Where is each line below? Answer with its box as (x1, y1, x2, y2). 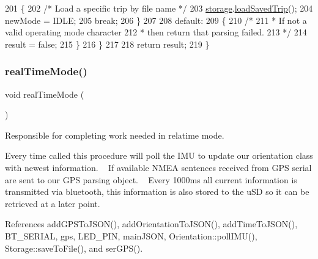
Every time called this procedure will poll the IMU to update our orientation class (5, 149, 313, 162)
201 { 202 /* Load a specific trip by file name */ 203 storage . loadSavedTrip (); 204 (5, 2, 313, 14)
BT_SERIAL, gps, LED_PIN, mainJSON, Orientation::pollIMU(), (5, 229, 257, 242)
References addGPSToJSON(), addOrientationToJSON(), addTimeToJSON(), (5, 217, 298, 230)
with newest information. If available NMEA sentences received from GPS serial (5, 161, 312, 173)
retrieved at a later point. (5, 197, 100, 210)
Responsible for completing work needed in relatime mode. (5, 128, 224, 141)
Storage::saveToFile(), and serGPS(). (5, 241, 143, 254)
